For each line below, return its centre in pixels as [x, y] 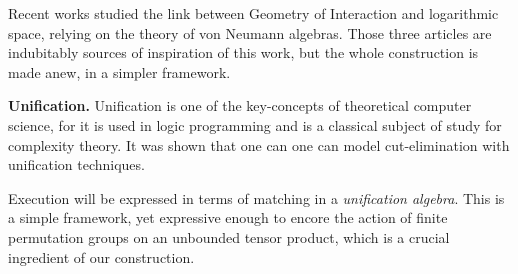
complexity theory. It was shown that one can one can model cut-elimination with [259, 144]
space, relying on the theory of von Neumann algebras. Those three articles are [250, 32]
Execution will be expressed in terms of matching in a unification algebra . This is [256, 197]
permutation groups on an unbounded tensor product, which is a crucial [229, 236]
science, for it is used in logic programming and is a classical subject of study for [255, 124]
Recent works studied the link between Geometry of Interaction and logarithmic [253, 13]
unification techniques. [76, 164]
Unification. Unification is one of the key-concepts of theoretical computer [240, 105]
